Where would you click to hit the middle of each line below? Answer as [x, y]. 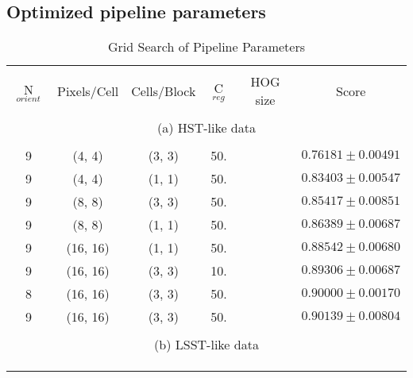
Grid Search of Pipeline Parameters [206, 47]
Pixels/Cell [88, 91]
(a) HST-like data [206, 128]
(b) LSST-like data [206, 345]
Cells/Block [164, 91]
